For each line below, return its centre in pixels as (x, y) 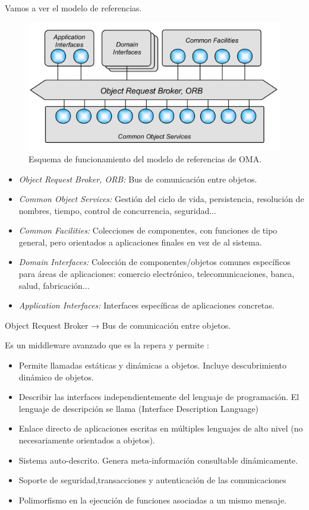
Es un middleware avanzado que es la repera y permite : (107, 345)
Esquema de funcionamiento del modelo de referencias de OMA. (145, 158)
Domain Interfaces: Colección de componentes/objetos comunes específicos (154, 262)
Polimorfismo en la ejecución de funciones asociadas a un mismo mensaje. (153, 500)
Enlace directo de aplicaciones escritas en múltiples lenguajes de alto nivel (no (161, 428)
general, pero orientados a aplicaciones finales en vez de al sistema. (140, 242)
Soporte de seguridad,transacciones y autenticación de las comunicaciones (152, 480)
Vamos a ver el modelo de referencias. (73, 8)
